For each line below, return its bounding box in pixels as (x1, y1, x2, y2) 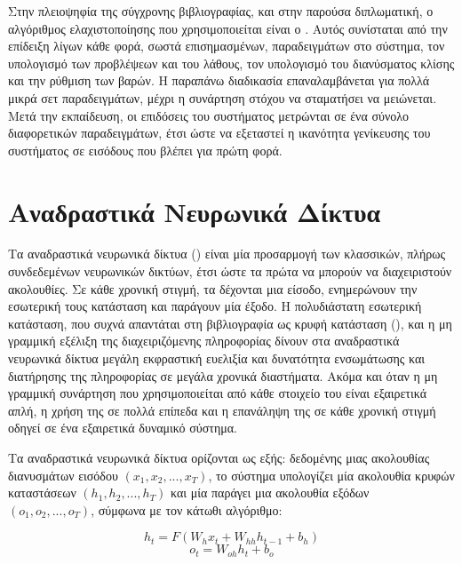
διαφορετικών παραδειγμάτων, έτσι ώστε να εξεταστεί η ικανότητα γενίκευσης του (8, 123, 431, 142)
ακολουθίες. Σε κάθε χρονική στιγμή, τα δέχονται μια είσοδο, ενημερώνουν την (8, 279, 418, 298)
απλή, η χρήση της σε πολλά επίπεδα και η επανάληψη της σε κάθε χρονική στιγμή (8, 401, 436, 419)
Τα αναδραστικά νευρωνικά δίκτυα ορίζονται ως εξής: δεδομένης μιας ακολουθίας (8, 449, 430, 466)
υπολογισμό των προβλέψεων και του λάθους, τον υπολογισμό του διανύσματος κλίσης (8, 53, 455, 72)
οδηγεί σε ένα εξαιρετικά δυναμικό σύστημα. (8, 418, 237, 437)
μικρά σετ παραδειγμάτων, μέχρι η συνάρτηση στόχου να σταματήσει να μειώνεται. (8, 88, 437, 107)
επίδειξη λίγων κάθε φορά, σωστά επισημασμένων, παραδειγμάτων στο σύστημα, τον (8, 36, 445, 55)
